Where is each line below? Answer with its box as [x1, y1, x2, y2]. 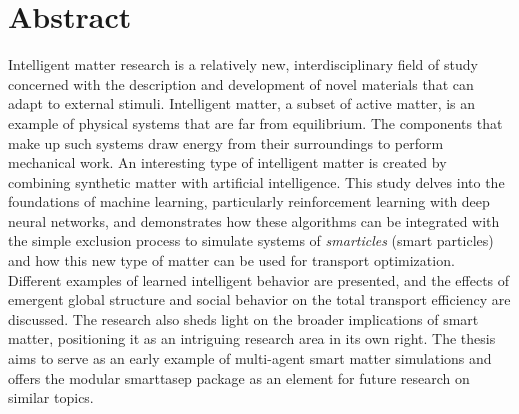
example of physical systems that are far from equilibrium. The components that [8, 112, 503, 133]
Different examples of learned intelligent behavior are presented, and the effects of [8, 269, 510, 290]
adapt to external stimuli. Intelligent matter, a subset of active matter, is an [8, 93, 476, 114]
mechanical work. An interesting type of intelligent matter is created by [8, 152, 447, 173]
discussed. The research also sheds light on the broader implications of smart [8, 308, 479, 329]
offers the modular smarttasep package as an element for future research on [8, 367, 470, 388]
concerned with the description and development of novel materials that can [8, 73, 474, 94]
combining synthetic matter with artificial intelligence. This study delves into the [8, 171, 505, 192]
